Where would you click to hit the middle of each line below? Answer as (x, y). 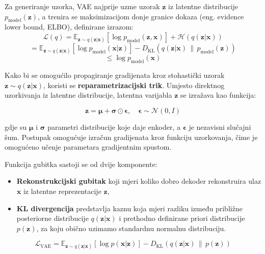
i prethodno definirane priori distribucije (182, 218)
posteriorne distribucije (52, 218)
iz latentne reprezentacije (62, 191)
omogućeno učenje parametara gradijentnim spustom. (88, 147)
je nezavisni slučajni (220, 126)
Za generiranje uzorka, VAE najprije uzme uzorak (82, 6)
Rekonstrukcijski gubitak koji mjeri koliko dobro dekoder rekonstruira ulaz (139, 181)
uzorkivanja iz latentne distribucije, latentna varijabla (88, 95)
